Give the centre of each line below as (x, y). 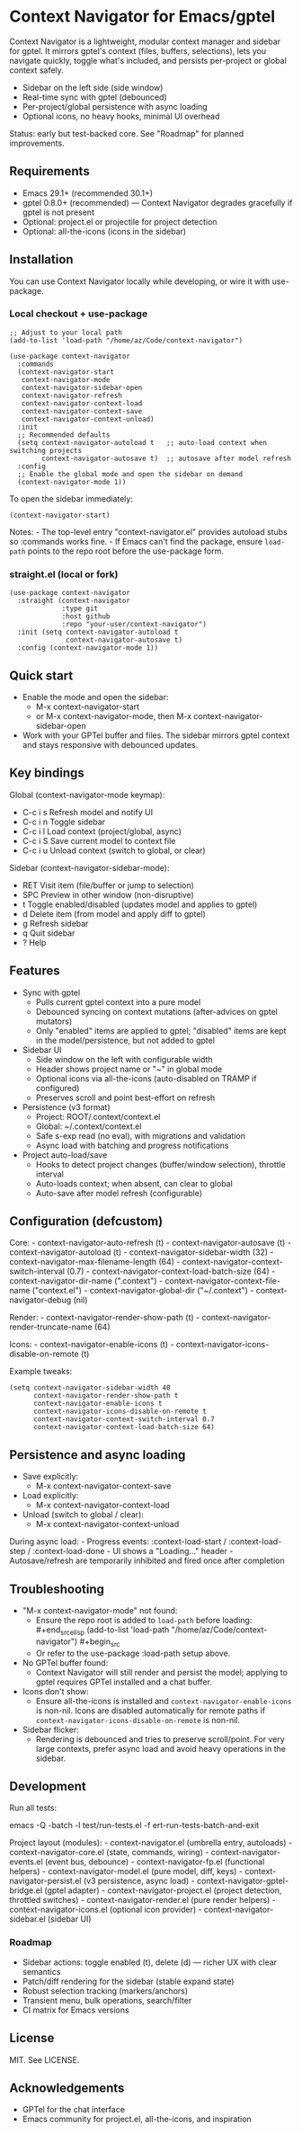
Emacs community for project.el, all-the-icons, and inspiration (137, 2120)
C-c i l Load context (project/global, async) (102, 831)
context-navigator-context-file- (223, 1281)
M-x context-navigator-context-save (103, 1486)
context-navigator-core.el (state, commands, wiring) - (109, 1853)
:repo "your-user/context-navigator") (134, 625)
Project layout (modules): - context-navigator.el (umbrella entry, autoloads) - (151, 1843)
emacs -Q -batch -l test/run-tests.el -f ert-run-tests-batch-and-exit (134, 1826)
